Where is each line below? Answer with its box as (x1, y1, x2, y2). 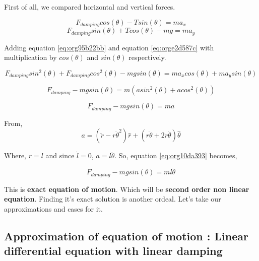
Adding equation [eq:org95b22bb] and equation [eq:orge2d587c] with (4, 42, 214, 52)
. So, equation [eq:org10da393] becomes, (114, 150, 237, 161)
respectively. (128, 52, 166, 62)
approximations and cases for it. (4, 203, 103, 214)
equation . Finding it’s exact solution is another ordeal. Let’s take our (4, 193, 221, 204)
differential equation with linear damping (4, 243, 223, 258)
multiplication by (4, 52, 57, 62)
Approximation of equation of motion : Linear (4, 228, 248, 243)
